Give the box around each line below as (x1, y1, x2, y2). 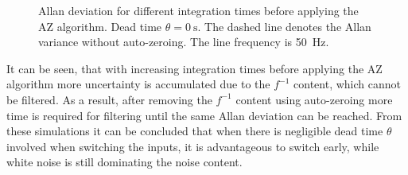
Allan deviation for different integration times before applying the (38, 2, 359, 18)
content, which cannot (293, 76, 401, 92)
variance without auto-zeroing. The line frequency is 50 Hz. (38, 33, 329, 50)
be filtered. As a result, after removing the (6, 91, 212, 107)
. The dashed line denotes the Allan (197, 17, 371, 34)
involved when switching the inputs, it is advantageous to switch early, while (6, 138, 379, 154)
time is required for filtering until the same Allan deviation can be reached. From (6, 107, 402, 123)
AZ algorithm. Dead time (38, 17, 162, 34)
